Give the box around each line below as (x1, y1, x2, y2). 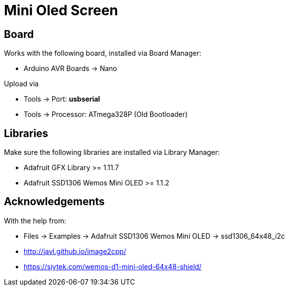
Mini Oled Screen (4, 2, 118, 19)
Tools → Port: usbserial (24, 95, 100, 104)
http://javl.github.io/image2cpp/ (24, 247, 127, 255)
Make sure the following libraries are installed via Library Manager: (4, 148, 220, 157)
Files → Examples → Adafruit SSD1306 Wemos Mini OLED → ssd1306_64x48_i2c (24, 231, 285, 240)
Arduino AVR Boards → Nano (24, 64, 117, 73)
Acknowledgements (4, 195, 105, 208)
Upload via (4, 79, 39, 88)
